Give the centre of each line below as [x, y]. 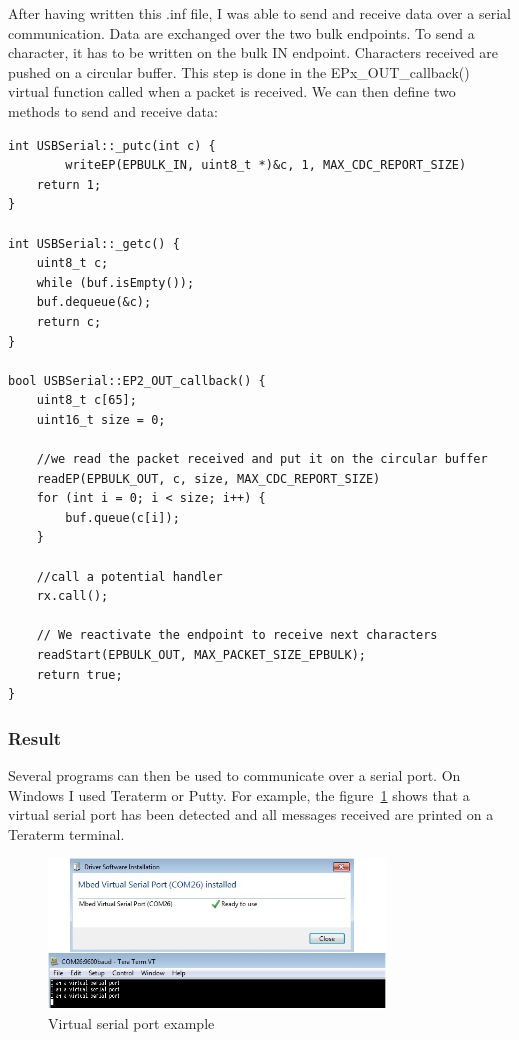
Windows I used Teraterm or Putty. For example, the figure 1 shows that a [239, 794]
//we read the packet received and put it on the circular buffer [262, 459]
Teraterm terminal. [66, 833]
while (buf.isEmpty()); [115, 282]
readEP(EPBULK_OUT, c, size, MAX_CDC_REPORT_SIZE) [208, 478]
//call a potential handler [129, 576]
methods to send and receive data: [113, 110]
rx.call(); [72, 596]
